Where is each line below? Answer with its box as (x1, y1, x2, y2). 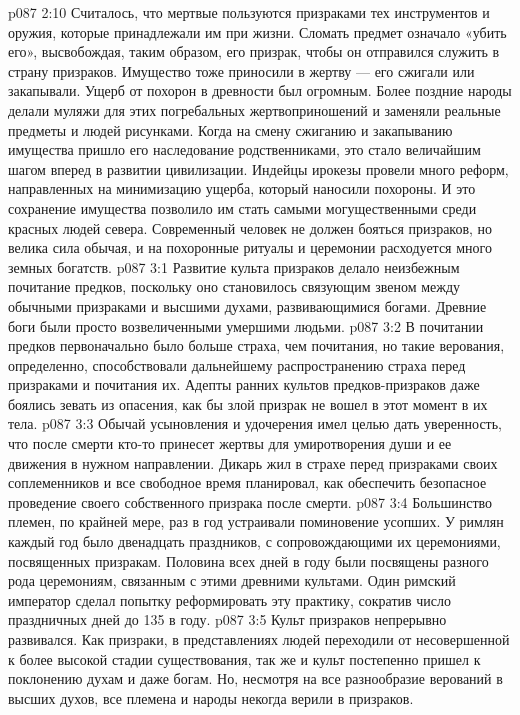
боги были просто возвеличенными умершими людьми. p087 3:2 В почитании (8, 315, 484, 336)
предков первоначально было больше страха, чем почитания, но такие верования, (8, 335, 505, 356)
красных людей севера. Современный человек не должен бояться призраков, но (8, 217, 493, 238)
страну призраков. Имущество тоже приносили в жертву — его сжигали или (8, 60, 475, 81)
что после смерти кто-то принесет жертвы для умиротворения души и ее (8, 433, 452, 454)
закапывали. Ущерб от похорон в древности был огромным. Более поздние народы (8, 80, 512, 101)
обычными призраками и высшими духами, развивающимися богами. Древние (8, 295, 487, 316)
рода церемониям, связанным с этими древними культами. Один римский (8, 570, 456, 591)
